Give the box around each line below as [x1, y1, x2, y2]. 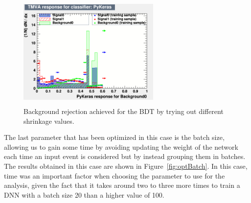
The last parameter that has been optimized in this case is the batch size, [4, 132, 225, 142]
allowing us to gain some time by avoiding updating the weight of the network [4, 141, 238, 152]
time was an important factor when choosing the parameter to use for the [4, 170, 225, 180]
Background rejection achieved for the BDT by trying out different [23, 106, 224, 116]
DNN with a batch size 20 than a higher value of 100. [4, 189, 164, 200]
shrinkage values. [23, 115, 74, 126]
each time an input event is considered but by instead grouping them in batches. [4, 151, 246, 161]
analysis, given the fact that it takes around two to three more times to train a [4, 180, 240, 190]
